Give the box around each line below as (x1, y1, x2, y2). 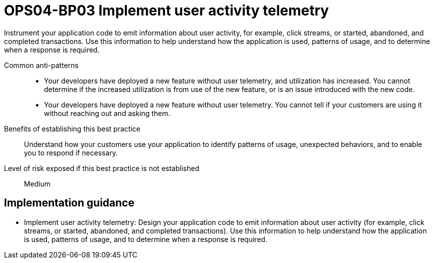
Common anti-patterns (4, 60, 79, 69)
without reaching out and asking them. (44, 108, 170, 117)
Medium (24, 179, 51, 188)
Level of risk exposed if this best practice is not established (4, 163, 199, 172)
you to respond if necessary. (24, 148, 118, 157)
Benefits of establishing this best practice (4, 124, 140, 133)
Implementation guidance (4, 196, 134, 209)
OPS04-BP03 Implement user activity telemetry (4, 2, 329, 19)
